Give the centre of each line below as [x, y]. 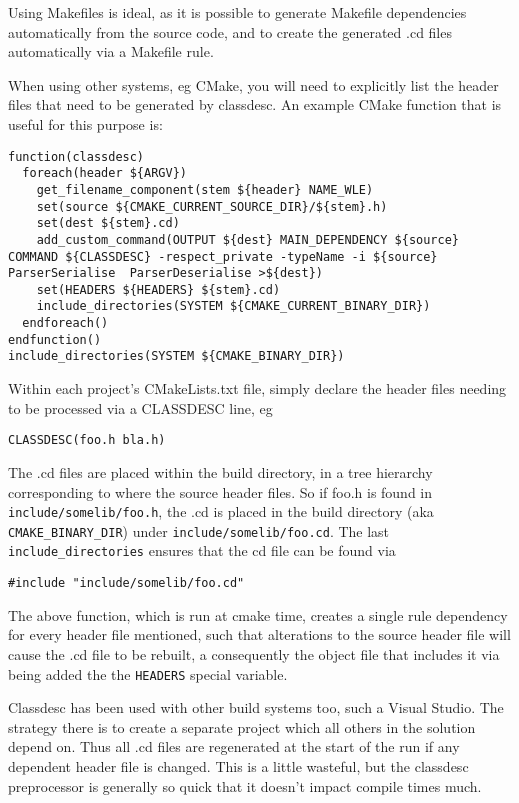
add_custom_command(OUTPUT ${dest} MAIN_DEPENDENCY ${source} [248, 239]
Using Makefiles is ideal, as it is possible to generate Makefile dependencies [237, 12]
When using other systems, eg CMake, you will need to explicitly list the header [253, 84]
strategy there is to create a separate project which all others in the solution [242, 726]
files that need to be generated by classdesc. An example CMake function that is [255, 104]
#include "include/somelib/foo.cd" [126, 583]
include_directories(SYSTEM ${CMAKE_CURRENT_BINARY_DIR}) [233, 306]
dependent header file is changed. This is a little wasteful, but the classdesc [238, 765]
